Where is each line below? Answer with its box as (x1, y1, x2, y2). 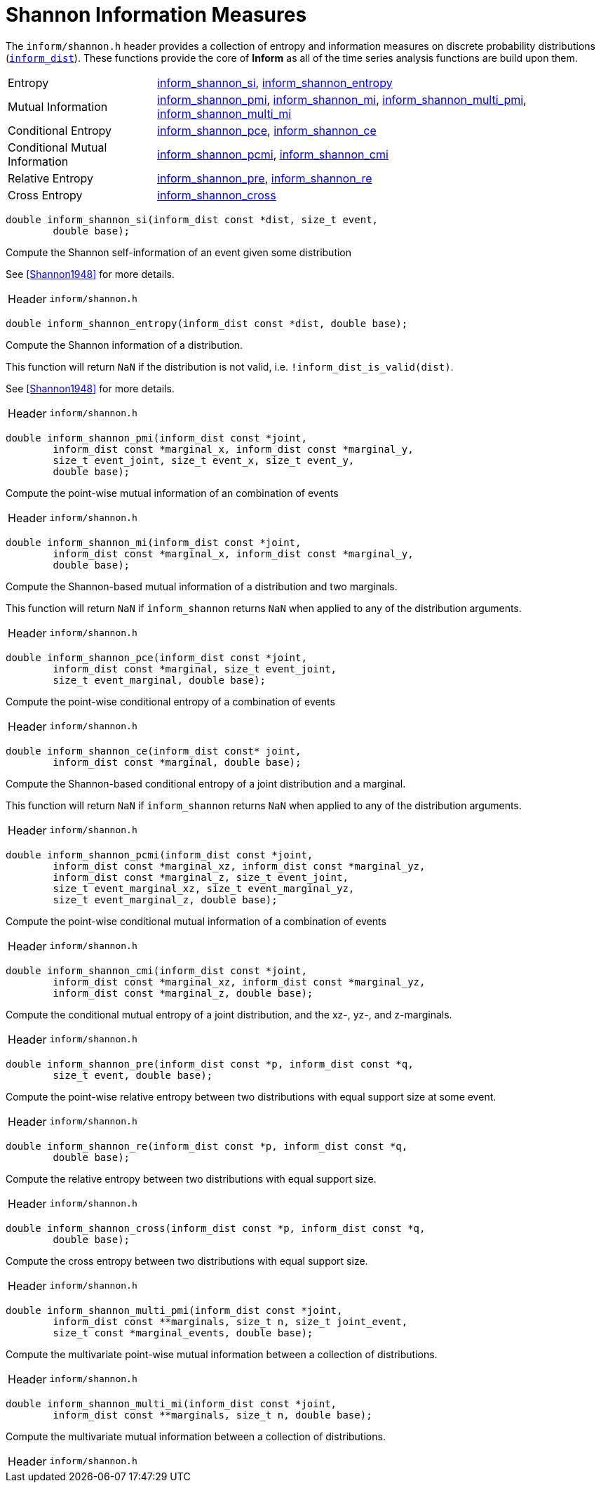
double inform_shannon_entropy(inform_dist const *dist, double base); (6, 317, 408, 329)
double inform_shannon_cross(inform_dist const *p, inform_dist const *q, (6, 1222, 426, 1234)
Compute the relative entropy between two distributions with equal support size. (6, 1172, 377, 1185)
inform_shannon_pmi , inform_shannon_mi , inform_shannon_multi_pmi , (157, 92, 527, 107)
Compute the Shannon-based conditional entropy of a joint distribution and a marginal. (6, 777, 406, 790)
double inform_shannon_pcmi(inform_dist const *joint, (6, 849, 313, 861)
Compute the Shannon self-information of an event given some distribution (6, 246, 352, 258)
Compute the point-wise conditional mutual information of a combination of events (6, 915, 386, 927)
